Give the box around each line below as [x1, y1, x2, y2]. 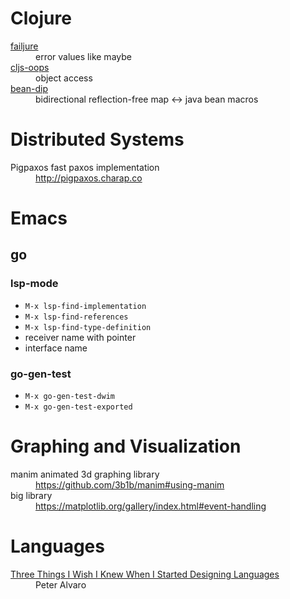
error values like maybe [35, 50, 132, 62]
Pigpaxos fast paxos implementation [10, 161, 160, 173]
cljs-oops [10, 61, 50, 73]
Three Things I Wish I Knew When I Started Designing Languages [10, 568, 280, 580]
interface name [24, 342, 88, 354]
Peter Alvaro [35, 578, 87, 591]
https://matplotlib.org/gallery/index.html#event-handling [35, 500, 267, 512]
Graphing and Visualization [10, 435, 242, 458]
